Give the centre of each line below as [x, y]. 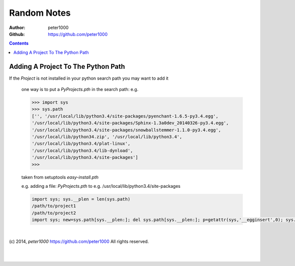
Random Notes [40, 13]
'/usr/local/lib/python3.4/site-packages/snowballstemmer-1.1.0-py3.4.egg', [126, 130]
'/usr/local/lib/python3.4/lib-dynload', [82, 150]
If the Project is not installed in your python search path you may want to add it [89, 78]
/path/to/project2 [54, 213]
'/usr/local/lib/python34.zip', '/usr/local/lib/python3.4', [107, 137]
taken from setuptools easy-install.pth [60, 177]
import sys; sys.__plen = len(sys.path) [81, 199]
